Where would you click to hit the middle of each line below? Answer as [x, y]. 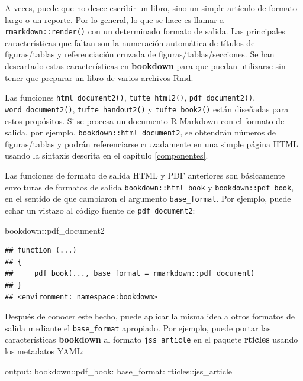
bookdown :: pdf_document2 [55, 230]
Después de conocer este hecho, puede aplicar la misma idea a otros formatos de [150, 316]
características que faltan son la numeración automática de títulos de [130, 42]
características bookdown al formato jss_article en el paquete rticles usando [151, 339]
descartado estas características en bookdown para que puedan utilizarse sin [145, 66]
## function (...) [41, 251]
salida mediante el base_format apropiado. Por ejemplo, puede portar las [138, 327]
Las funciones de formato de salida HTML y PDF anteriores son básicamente [145, 175]
